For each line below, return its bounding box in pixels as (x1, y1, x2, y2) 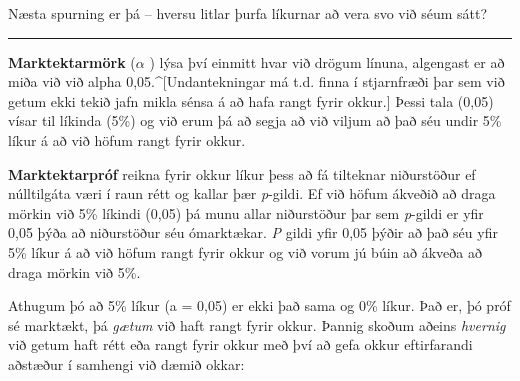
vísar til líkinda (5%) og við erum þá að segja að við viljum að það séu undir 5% (8, 110, 502, 131)
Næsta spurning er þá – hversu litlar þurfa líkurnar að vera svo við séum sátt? (8, 3, 488, 23)
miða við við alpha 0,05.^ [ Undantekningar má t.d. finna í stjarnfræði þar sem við (8, 71, 505, 92)
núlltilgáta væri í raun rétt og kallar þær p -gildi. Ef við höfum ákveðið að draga (8, 183, 496, 204)
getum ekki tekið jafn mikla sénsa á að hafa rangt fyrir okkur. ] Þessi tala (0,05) (8, 90, 494, 111)
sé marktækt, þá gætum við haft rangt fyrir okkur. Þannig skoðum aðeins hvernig (8, 314, 506, 335)
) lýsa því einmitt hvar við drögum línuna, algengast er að (149, 51, 505, 72)
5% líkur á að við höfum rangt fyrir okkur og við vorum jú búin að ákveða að (8, 241, 482, 262)
